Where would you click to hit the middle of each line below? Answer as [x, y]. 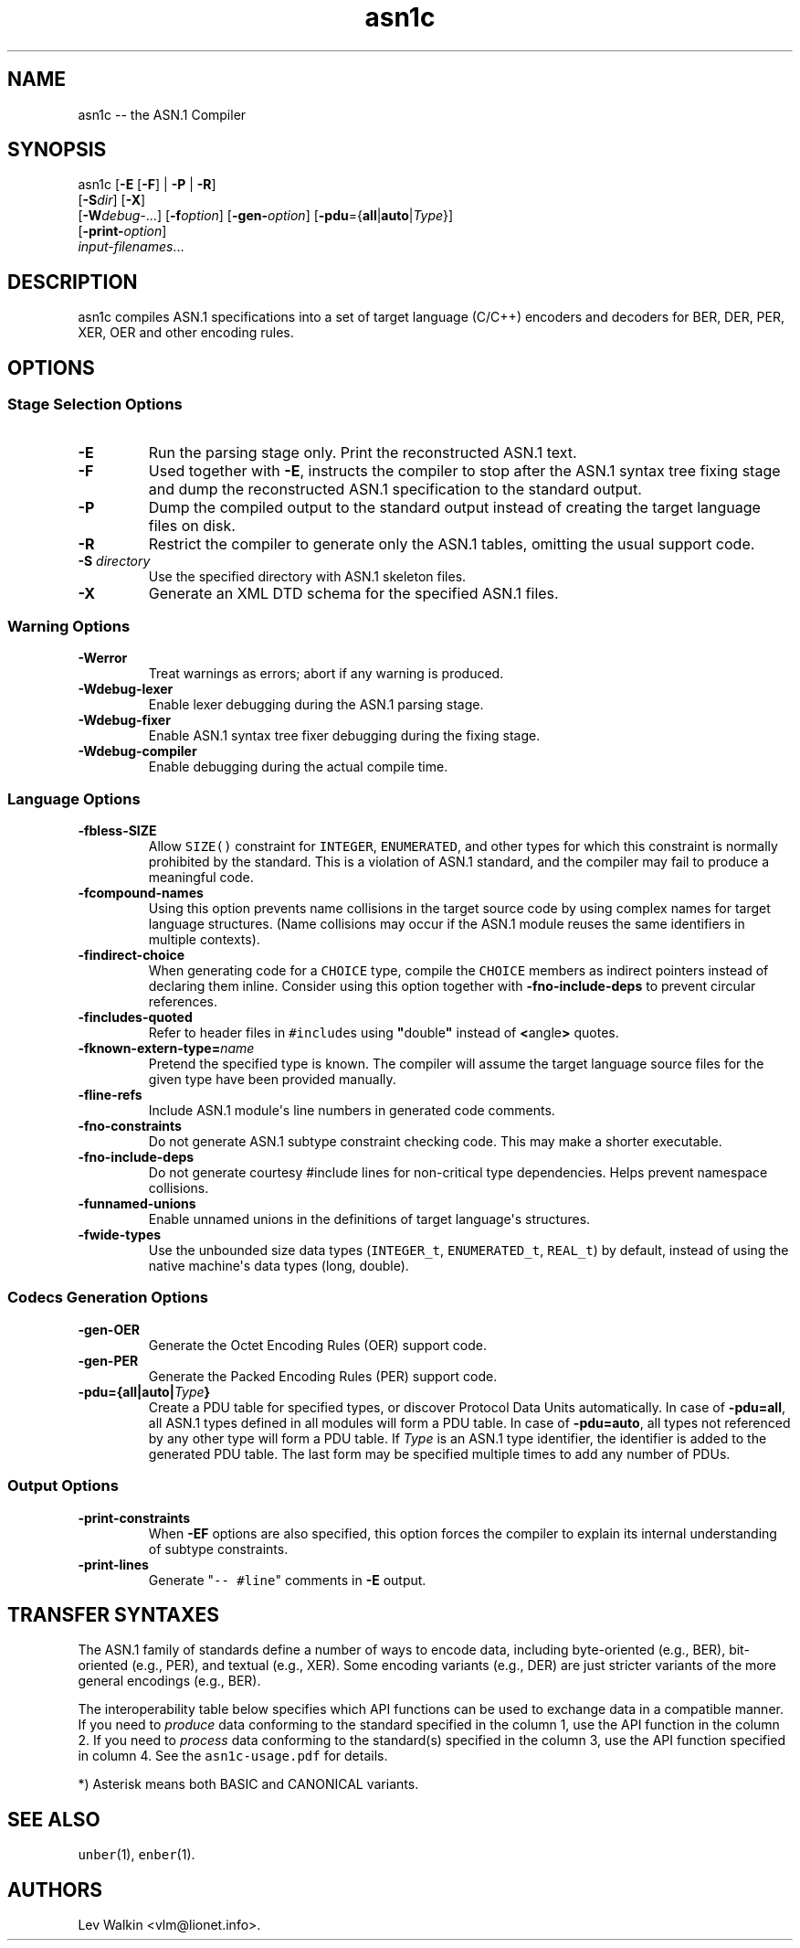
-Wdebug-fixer [124, 720]
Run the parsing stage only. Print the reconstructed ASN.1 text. [363, 452]
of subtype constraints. [218, 1549]
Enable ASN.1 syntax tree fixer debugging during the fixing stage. [344, 736]
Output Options [63, 1486]
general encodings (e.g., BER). [169, 1681]
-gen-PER [108, 1360]
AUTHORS [55, 1889]
